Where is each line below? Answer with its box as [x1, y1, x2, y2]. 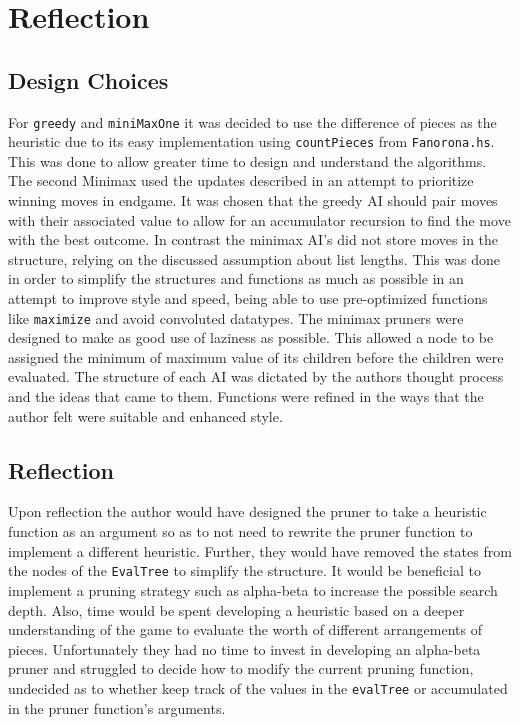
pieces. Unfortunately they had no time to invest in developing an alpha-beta [8, 638, 481, 659]
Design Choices [8, 64, 169, 95]
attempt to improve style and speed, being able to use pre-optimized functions [8, 288, 488, 309]
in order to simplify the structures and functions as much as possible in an [8, 268, 464, 289]
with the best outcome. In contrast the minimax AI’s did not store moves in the [8, 229, 499, 250]
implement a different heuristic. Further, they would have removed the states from [8, 540, 512, 561]
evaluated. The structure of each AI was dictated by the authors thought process [8, 366, 504, 387]
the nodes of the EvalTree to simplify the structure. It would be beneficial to [8, 560, 481, 581]
